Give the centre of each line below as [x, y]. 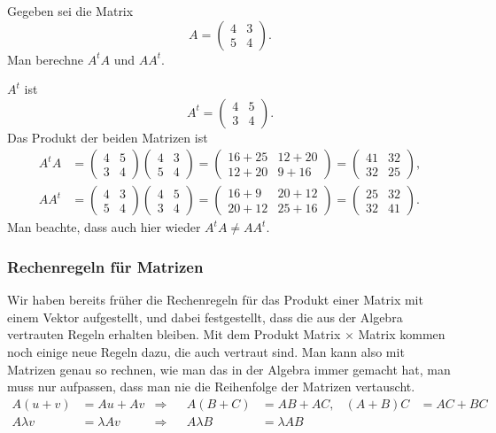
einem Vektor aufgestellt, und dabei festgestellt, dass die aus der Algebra [205, 317]
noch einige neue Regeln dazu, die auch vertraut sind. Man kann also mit [206, 352]
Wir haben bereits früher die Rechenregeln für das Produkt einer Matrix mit [215, 300]
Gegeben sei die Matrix [70, 11]
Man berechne [45, 59]
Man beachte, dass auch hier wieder [104, 227]
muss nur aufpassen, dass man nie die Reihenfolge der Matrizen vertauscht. [211, 387]
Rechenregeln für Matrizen [105, 266]
